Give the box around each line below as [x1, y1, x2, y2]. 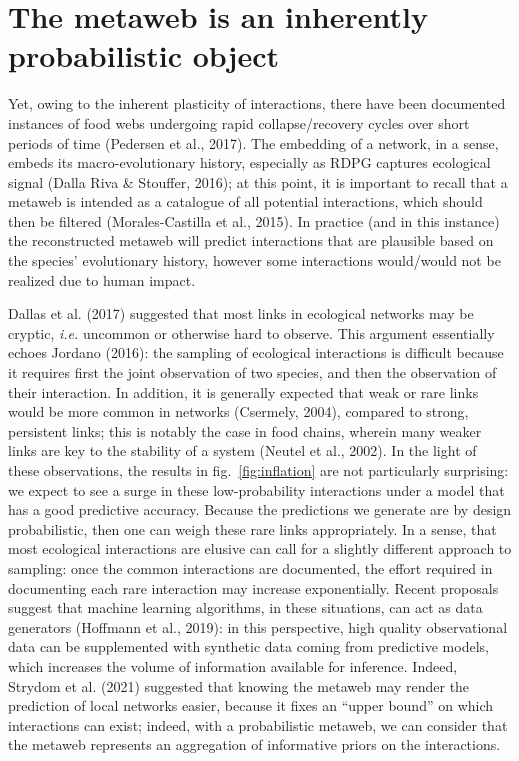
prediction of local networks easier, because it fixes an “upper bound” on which [8, 695, 494, 716]
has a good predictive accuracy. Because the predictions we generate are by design [8, 499, 512, 520]
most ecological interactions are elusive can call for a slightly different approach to [8, 538, 512, 559]
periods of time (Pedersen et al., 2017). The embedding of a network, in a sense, [8, 132, 499, 153]
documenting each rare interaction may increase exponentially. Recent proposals [8, 577, 499, 598]
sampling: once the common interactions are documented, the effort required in [8, 557, 493, 578]
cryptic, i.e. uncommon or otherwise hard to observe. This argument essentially [8, 322, 495, 343]
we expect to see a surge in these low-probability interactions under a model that [8, 479, 505, 500]
